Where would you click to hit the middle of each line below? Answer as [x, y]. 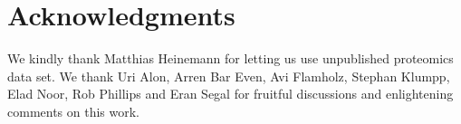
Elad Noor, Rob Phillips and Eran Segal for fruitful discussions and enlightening [230, 94]
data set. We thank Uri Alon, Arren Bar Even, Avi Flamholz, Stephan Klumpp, [229, 76]
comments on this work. [74, 111]
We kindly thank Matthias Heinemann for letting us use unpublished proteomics [230, 58]
